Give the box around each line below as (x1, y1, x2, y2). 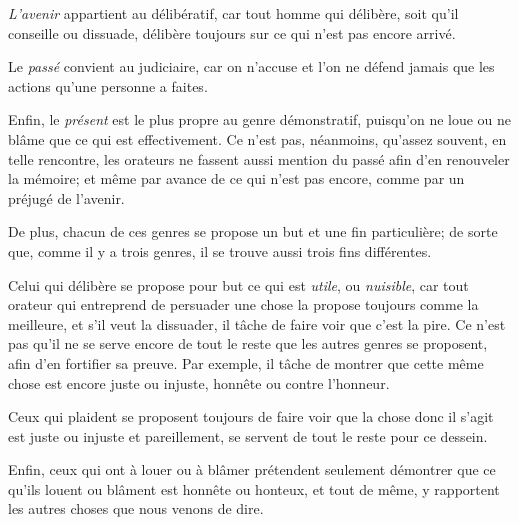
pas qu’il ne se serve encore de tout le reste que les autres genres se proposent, (8, 333, 488, 354)
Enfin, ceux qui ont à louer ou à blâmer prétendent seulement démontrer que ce (8, 459, 496, 480)
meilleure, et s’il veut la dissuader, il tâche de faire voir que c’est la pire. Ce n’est (8, 313, 506, 334)
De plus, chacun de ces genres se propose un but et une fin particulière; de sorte (8, 221, 498, 242)
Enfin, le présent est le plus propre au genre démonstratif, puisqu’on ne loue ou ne (8, 109, 512, 130)
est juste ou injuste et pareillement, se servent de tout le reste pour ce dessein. (8, 425, 488, 446)
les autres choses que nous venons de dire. (8, 498, 264, 519)
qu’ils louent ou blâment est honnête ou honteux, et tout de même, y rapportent (8, 478, 500, 499)
